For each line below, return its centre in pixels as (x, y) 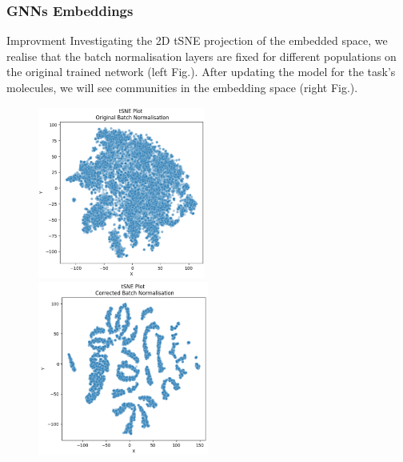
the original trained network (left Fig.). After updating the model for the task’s (201, 72)
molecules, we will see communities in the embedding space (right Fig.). (182, 87)
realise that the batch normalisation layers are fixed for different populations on (201, 56)
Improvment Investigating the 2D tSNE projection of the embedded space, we (197, 40)
